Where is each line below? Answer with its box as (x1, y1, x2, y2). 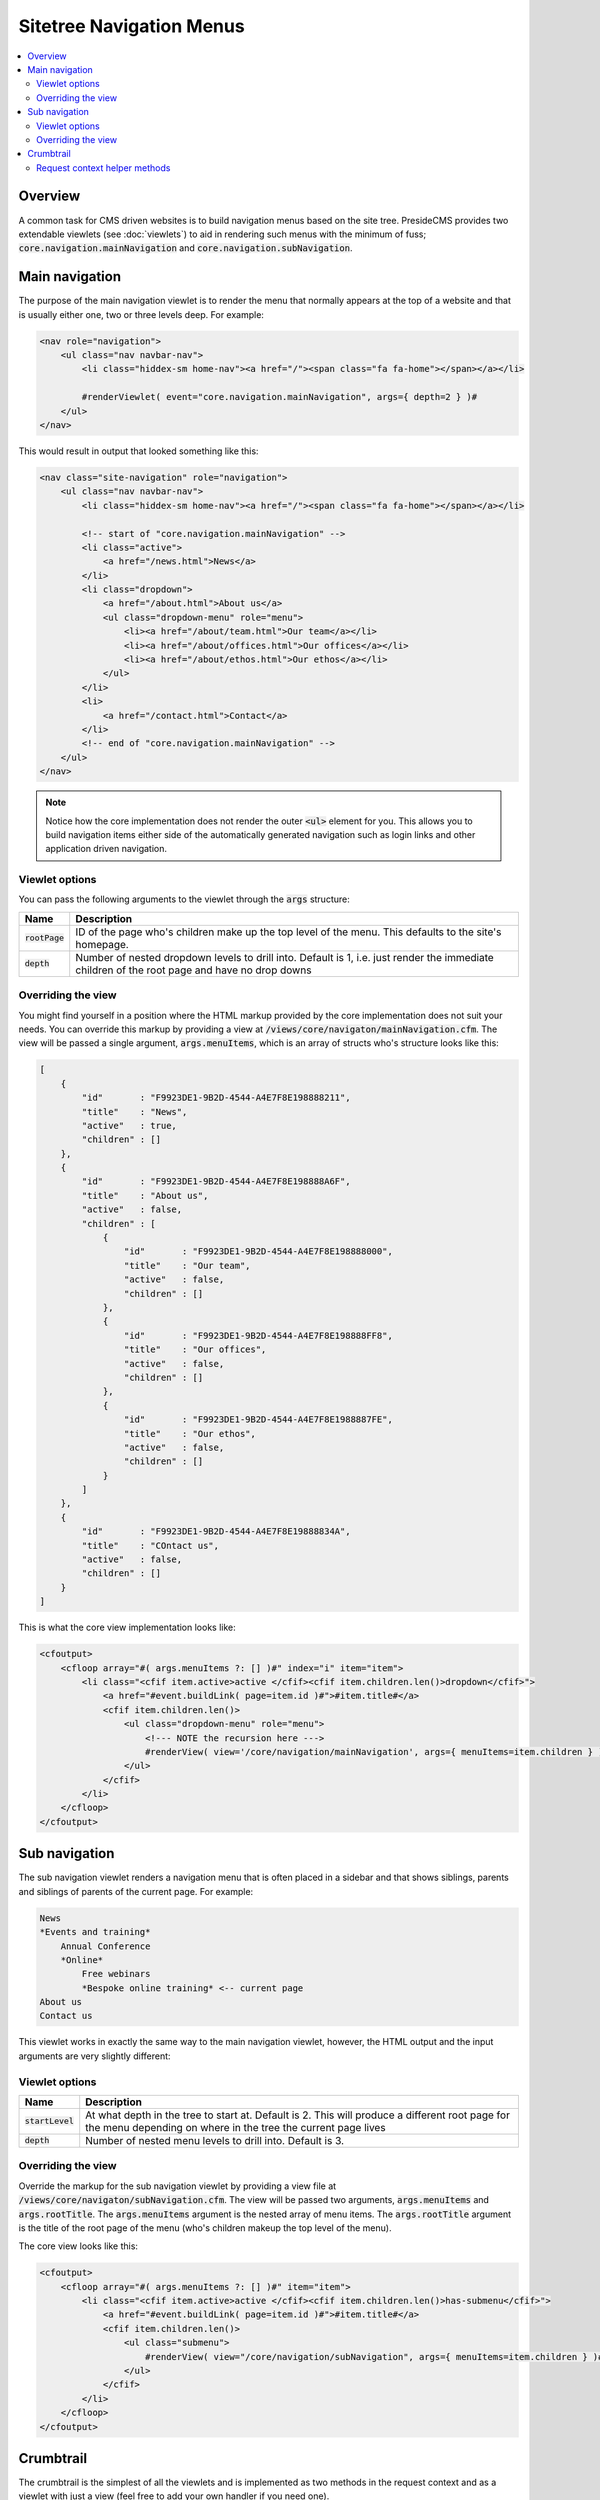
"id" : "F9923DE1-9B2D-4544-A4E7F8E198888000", (123, 1246, 394, 1257)
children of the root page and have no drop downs (75, 963, 312, 977)
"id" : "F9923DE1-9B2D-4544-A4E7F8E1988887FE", (123, 1414, 394, 1425)
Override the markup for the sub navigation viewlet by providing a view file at (18, 2180, 337, 2192)
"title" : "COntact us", (81, 1540, 220, 1551)
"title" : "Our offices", (123, 1344, 267, 1355)
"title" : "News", (81, 1106, 188, 1117)
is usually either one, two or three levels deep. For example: (18, 308, 265, 320)
